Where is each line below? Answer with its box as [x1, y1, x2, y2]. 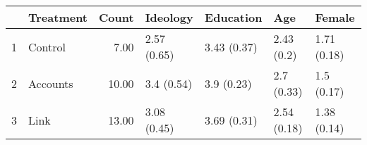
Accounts [28, 75, 73, 92]
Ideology [145, 9, 193, 25]
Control [28, 38, 66, 55]
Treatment [28, 9, 88, 25]
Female [315, 9, 355, 25]
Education [205, 9, 263, 25]
